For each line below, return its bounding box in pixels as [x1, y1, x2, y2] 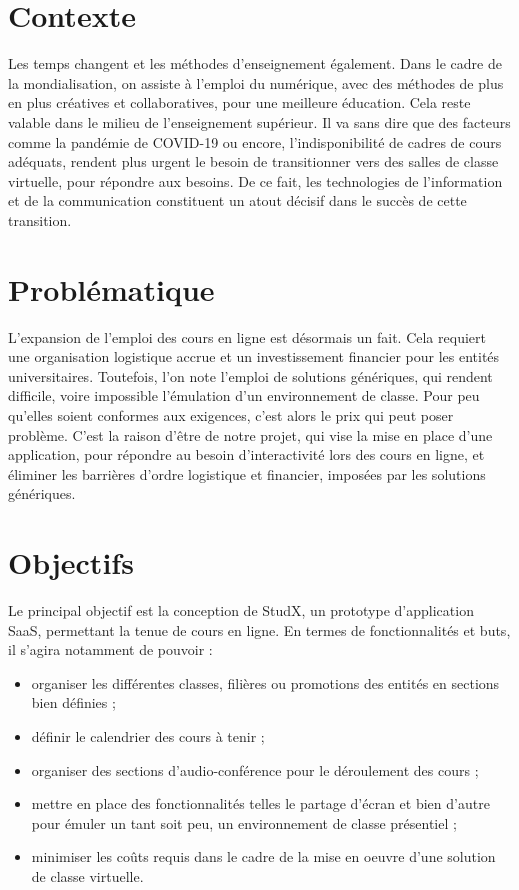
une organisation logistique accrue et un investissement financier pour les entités [8, 346, 500, 367]
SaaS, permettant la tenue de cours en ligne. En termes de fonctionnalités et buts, [8, 619, 511, 640]
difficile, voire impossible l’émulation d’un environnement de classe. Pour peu [8, 385, 480, 406]
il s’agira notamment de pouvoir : [8, 639, 213, 660]
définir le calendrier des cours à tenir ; [31, 726, 265, 747]
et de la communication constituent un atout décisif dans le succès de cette [8, 190, 467, 211]
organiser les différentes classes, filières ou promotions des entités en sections [31, 672, 500, 693]
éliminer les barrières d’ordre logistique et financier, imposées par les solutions [8, 463, 486, 484]
